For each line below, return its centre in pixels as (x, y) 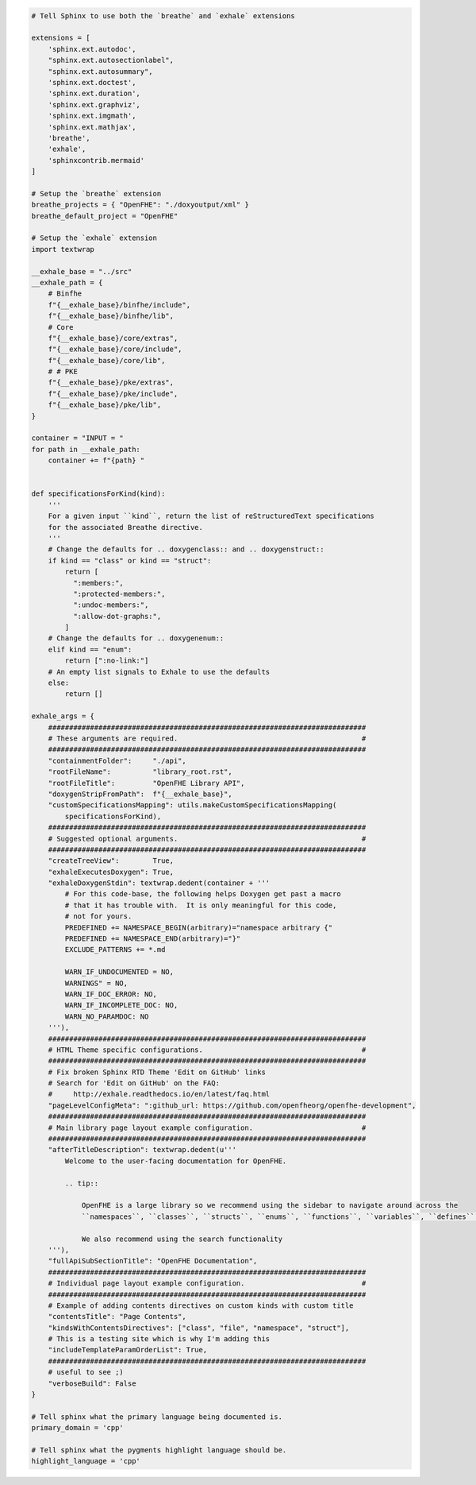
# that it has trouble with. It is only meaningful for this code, (201, 905)
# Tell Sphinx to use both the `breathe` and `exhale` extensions (163, 15)
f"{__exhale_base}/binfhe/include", (119, 305)
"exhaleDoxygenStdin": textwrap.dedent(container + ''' (159, 883)
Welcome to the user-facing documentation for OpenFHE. (176, 1161)
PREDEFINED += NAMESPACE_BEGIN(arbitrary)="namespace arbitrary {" (199, 927)
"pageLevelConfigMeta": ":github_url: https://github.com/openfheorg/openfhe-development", (232, 1105)
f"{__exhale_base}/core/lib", (107, 360)
